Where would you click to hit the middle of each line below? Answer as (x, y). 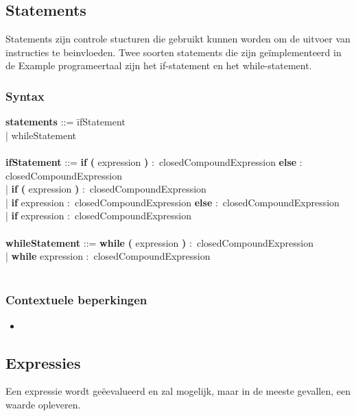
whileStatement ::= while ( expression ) (96, 242)
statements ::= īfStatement (66, 122)
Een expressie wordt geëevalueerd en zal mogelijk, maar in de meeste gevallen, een (178, 391)
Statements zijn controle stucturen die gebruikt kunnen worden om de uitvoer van (178, 39)
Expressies (43, 362)
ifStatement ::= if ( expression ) (77, 161)
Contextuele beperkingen (76, 300)
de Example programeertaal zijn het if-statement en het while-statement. (159, 65)
